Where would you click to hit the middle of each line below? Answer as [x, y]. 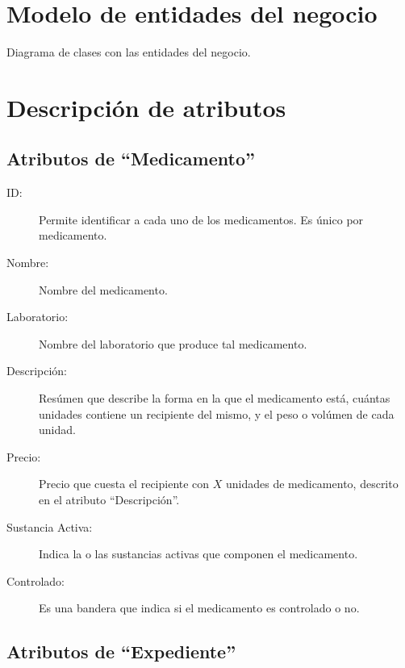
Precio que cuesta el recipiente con [124, 484]
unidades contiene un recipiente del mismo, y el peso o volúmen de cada [217, 413]
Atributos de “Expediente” [121, 651]
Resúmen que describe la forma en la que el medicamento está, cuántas [215, 398]
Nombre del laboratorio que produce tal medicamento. [173, 343]
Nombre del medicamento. [103, 289]
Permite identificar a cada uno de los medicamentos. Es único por [201, 219]
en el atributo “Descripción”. [109, 500]
